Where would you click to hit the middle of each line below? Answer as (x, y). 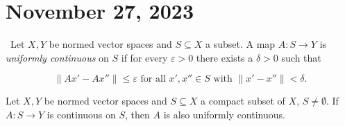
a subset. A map (241, 44)
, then (137, 114)
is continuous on (81, 114)
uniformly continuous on (57, 57)
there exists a (225, 57)
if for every (144, 57)
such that (301, 57)
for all (153, 79)
